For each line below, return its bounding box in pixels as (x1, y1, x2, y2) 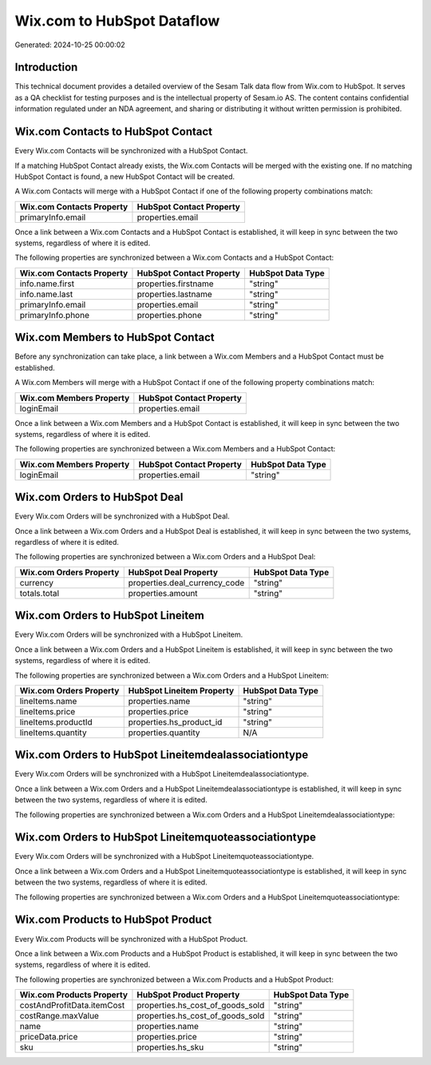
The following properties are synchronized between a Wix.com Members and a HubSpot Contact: (14, 444, 336, 454)
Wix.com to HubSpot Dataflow (14, 12, 220, 30)
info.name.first (19, 278, 75, 289)
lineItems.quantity (19, 727, 87, 738)
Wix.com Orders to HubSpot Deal (14, 491, 184, 504)
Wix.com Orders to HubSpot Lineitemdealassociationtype (14, 748, 309, 762)
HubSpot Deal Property (128, 566, 219, 578)
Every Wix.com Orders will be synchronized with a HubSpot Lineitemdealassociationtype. (14, 769, 310, 779)
